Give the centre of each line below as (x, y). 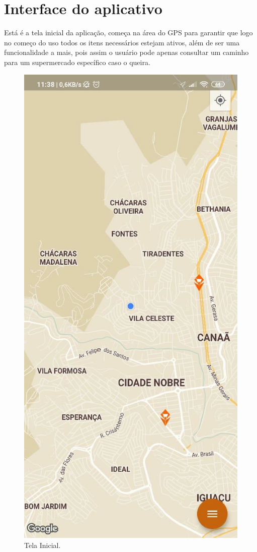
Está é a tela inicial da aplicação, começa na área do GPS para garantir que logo (128, 33)
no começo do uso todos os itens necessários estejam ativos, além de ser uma (122, 42)
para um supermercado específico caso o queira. (77, 62)
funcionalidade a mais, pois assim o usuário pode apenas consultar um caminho (126, 52)
